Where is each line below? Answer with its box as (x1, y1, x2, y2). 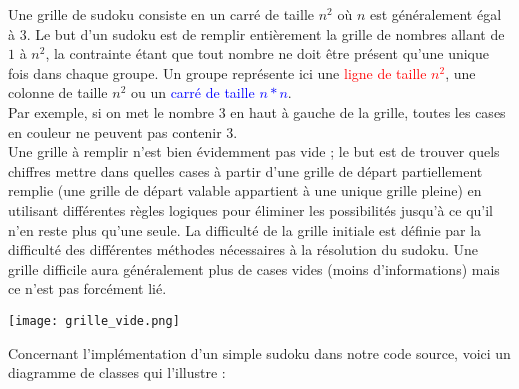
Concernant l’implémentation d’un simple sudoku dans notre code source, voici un (8, 342, 511, 363)
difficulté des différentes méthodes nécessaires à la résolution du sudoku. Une (8, 239, 479, 260)
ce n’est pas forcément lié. (8, 278, 167, 299)
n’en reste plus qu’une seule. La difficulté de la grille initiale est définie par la (8, 219, 482, 240)
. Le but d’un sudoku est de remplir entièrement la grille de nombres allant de (26, 23, 505, 44)
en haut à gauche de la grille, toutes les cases (230, 101, 506, 122)
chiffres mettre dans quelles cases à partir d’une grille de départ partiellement (8, 160, 483, 181)
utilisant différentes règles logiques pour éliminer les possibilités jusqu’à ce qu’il (8, 199, 494, 220)
